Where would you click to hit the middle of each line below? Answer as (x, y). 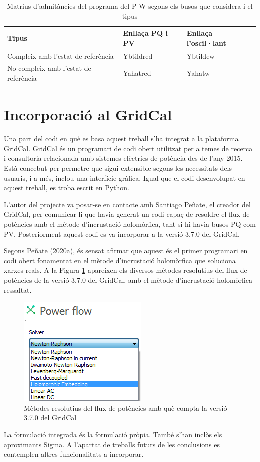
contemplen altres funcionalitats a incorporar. (74, 454)
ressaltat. (18, 289)
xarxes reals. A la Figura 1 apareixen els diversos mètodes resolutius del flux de (126, 270)
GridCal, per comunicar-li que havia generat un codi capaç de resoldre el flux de (127, 214)
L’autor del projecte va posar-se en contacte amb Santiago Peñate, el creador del (127, 204)
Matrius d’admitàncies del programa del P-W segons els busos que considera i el (130, 6)
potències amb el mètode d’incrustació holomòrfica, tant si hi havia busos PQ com (130, 224)
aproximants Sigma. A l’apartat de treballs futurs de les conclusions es (112, 444)
